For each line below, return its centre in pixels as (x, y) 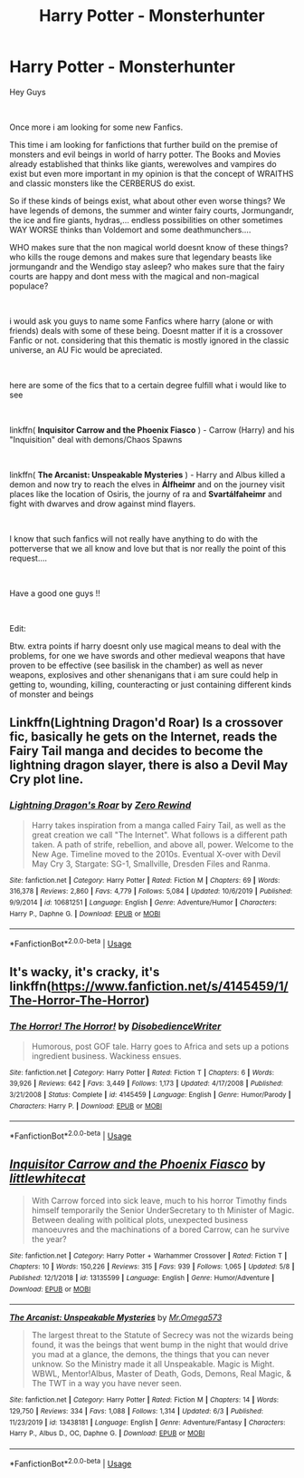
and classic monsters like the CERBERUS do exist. (103, 183)
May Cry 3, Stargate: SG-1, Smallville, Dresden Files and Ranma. (151, 864)
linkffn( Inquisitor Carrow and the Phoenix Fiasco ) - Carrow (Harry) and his (152, 430)
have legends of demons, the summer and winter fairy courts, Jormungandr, (152, 210)
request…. (28, 558)
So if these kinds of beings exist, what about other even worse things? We (147, 201)
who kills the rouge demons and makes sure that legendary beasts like (141, 257)
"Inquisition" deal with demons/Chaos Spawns (96, 439)
